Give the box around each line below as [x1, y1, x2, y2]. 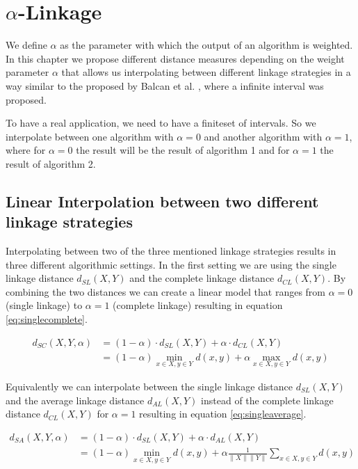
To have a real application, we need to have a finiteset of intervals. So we [6, 116, 316, 130]
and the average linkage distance [6, 392, 145, 407]
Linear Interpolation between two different [6, 190, 319, 212]
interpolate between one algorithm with [6, 129, 174, 143]
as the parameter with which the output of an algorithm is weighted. [60, 38, 353, 52]
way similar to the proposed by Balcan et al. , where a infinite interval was [6, 78, 324, 93]
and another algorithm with [204, 129, 323, 143]
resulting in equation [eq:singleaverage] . [139, 406, 307, 421]
